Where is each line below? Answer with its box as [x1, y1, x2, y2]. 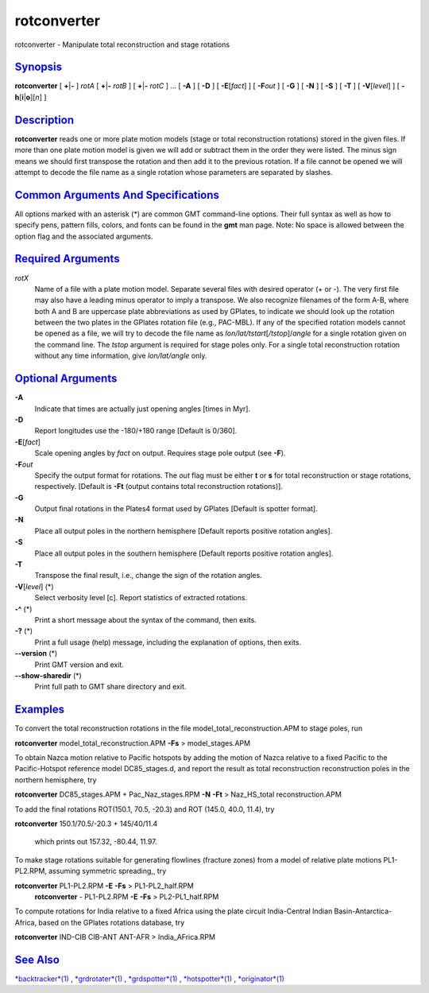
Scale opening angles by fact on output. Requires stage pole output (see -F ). [34, 448, 286, 458]
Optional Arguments [14, 372, 118, 386]
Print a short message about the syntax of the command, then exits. [34, 615, 257, 624]
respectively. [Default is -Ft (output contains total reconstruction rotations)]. [34, 482, 284, 491]
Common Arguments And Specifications [14, 188, 220, 202]
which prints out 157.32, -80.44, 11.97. [34, 837, 158, 847]
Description [14, 113, 75, 126]
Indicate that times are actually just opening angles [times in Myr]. [34, 404, 250, 413]
